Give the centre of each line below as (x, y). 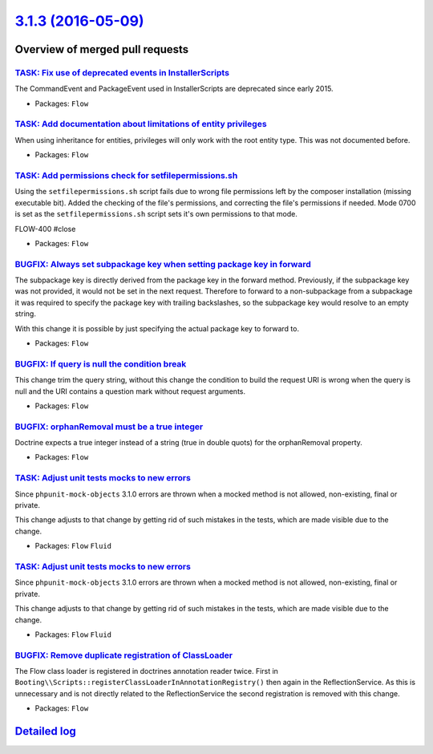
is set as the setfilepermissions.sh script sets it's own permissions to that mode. (156, 214)
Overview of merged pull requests (102, 49)
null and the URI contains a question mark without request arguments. (130, 391)
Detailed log (45, 731)
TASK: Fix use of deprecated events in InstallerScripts (122, 72)
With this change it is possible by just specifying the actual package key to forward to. (157, 328)
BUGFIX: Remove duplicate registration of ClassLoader (124, 655)
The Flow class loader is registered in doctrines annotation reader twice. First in (146, 671)
